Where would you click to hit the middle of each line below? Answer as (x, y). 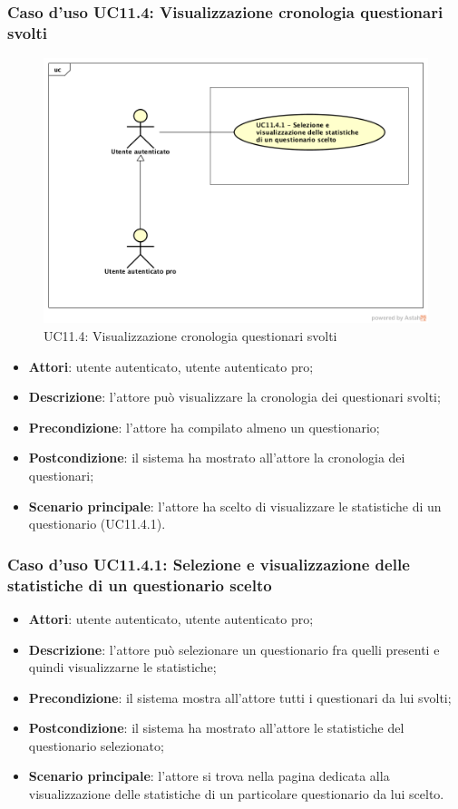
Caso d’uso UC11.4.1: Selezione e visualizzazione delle (209, 564)
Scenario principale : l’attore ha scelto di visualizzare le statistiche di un (235, 506)
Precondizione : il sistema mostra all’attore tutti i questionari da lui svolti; (240, 697)
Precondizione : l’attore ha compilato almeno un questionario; (204, 427)
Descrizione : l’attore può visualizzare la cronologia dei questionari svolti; (234, 397)
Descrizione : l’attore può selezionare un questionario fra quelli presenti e (234, 649)
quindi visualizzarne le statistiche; (122, 667)
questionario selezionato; (96, 745)
